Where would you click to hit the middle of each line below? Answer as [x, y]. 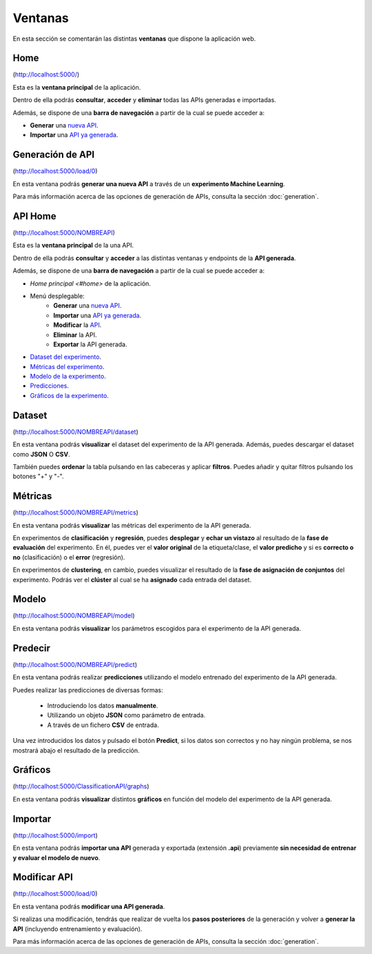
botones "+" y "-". [38, 477]
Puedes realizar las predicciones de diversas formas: [88, 690]
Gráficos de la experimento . [70, 395]
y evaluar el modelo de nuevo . [56, 857]
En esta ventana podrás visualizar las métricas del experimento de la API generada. [132, 525]
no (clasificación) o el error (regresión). [69, 557]
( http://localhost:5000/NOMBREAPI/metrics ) [76, 513]
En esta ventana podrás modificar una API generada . [89, 906]
